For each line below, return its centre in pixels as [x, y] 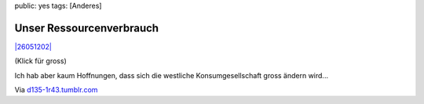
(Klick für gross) [40, 61]
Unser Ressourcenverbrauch [87, 28]
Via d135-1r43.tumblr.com [56, 90]
